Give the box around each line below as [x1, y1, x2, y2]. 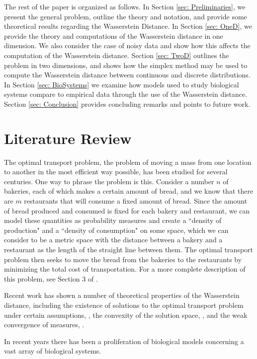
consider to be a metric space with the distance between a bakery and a [4, 234, 223, 245]
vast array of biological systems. [4, 346, 101, 356]
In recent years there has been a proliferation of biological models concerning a [4, 336, 244, 346]
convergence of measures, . [4, 319, 85, 330]
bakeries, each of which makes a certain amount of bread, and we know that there [4, 186, 254, 196]
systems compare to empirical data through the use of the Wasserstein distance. [4, 89, 248, 99]
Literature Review [4, 128, 132, 148]
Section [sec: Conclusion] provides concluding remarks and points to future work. [4, 98, 251, 109]
